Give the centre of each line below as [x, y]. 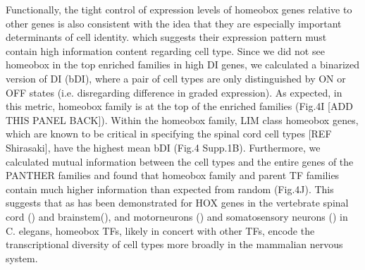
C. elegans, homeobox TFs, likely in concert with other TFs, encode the [160, 230]
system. [22, 258]
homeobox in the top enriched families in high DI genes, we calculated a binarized [183, 65]
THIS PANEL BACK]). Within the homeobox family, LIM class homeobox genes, [182, 119]
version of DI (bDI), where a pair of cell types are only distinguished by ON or [176, 78]
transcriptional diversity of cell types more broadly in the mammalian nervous [174, 244]
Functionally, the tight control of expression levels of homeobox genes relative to [179, 9]
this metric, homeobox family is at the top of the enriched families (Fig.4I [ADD [179, 106]
